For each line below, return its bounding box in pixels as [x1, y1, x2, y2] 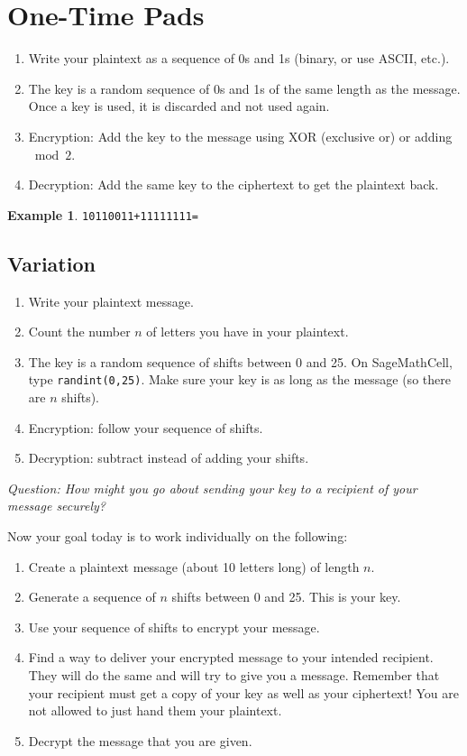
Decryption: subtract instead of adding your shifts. [28, 448, 309, 467]
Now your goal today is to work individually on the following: [7, 526, 348, 545]
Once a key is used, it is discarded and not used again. [28, 97, 330, 115]
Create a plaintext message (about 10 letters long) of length [28, 557, 360, 576]
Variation [7, 249, 96, 277]
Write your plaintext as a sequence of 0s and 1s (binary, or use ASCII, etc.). [28, 49, 450, 68]
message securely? [7, 496, 105, 515]
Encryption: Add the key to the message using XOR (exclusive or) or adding [28, 126, 453, 145]
